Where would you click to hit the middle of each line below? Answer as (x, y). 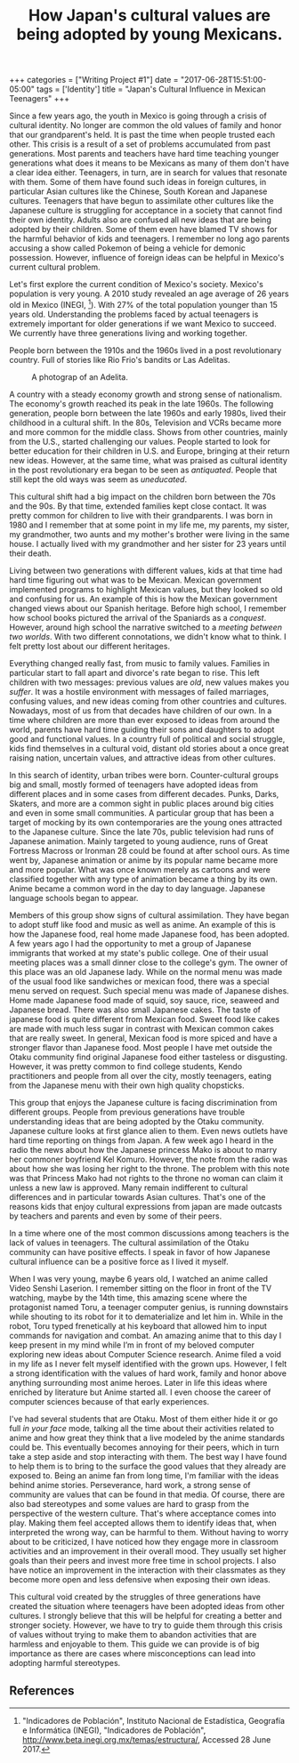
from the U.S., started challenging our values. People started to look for (140, 441)
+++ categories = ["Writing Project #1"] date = (94, 80)
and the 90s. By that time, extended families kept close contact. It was (138, 506)
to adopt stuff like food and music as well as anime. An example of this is (142, 924)
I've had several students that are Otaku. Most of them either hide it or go (144, 1419)
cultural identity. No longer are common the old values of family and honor (145, 125)
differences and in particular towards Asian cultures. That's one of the (137, 1196)
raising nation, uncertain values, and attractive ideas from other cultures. (142, 758)
